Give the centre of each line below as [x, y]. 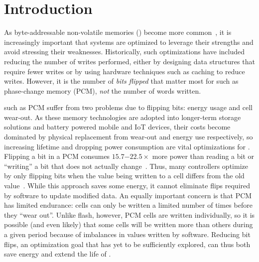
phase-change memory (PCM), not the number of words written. [103, 90]
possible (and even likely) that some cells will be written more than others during [129, 224]
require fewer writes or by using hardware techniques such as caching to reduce [125, 71]
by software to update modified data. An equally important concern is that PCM [128, 195]
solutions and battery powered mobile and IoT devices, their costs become [117, 127]
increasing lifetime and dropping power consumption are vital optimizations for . [127, 146]
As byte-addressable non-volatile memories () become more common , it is [118, 32]
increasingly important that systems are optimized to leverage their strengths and [129, 42]
